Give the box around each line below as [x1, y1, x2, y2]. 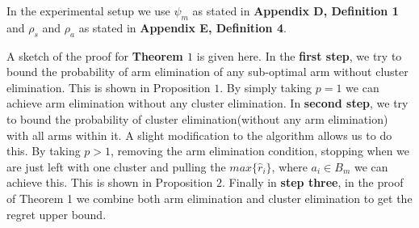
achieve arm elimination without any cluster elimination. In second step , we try [6, 95, 409, 112]
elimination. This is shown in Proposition [6, 78, 211, 95]
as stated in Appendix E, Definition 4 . [78, 19, 287, 36]
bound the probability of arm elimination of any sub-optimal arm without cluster [6, 63, 409, 80]
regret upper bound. [6, 205, 107, 222]
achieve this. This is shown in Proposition [6, 174, 213, 191]
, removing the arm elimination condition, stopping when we [111, 142, 410, 159]
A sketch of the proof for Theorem [6, 47, 183, 64]
